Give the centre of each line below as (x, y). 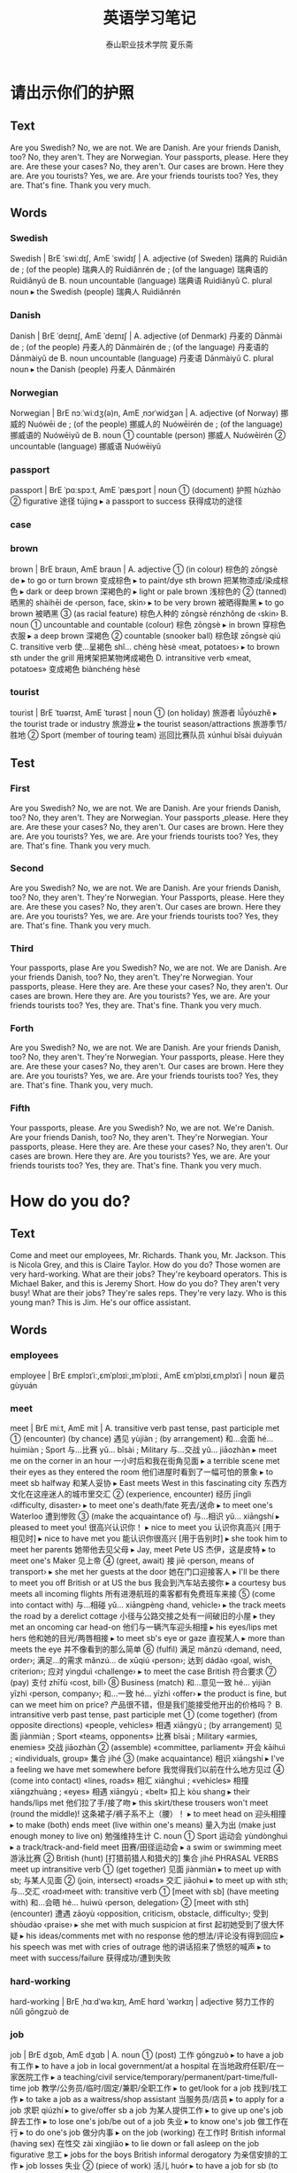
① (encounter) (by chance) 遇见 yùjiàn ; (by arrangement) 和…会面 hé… (142, 1438)
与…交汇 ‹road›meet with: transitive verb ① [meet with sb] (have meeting (145, 1891)
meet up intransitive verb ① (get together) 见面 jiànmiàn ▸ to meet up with (146, 1869)
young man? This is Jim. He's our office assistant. (101, 1302)
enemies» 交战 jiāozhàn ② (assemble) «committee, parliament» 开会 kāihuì (148, 1747)
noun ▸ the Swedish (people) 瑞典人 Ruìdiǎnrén (95, 292)
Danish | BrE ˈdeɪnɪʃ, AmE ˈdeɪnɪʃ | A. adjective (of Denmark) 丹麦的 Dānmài (146, 336)
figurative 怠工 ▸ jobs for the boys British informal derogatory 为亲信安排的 (145, 2154)
